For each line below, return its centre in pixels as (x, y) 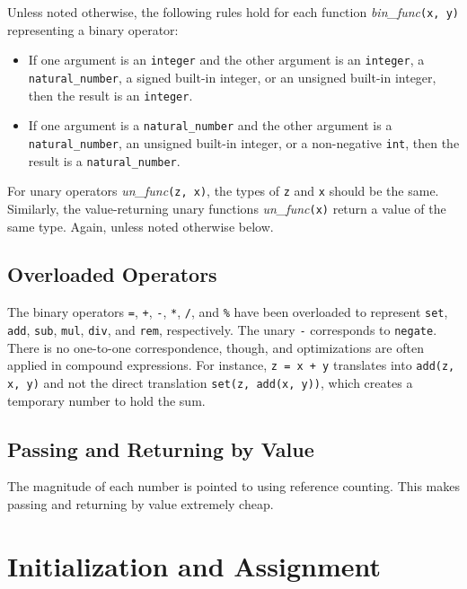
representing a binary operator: (93, 29)
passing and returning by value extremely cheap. (141, 503)
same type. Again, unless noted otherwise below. (141, 226)
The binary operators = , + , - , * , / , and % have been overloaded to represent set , (228, 312)
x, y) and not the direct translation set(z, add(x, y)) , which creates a (210, 382)
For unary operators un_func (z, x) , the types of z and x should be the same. (223, 191)
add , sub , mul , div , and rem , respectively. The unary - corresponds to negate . (222, 329)
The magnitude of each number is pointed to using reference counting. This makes (234, 486)
